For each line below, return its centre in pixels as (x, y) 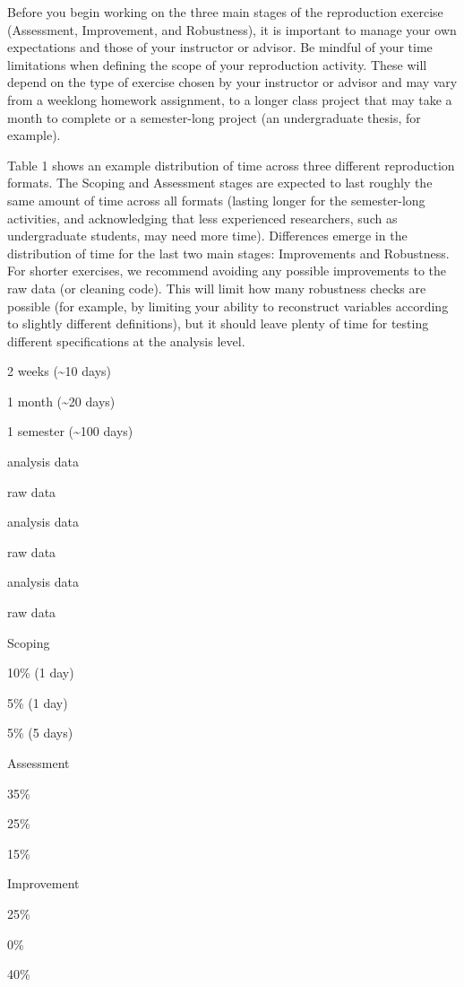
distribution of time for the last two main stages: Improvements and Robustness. (228, 253)
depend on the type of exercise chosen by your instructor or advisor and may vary (232, 82)
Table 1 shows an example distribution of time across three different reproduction (231, 165)
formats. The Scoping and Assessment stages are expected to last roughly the (220, 183)
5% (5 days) (40, 733)
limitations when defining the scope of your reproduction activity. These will (217, 64)
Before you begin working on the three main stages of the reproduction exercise (225, 12)
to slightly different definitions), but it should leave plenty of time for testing (218, 323)
